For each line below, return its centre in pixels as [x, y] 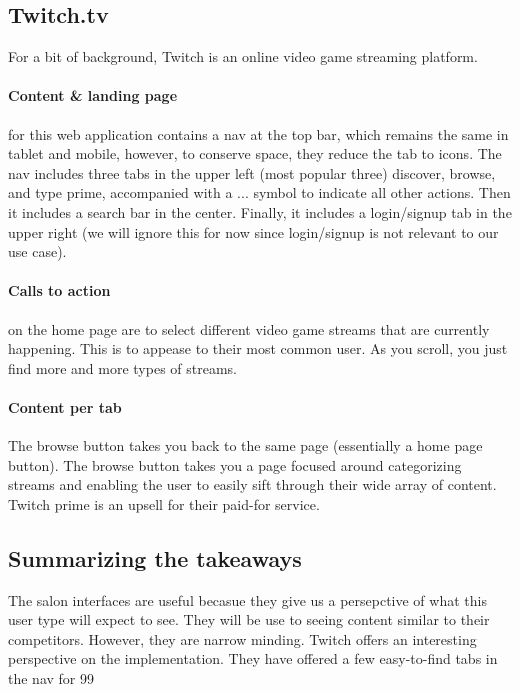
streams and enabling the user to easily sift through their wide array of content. [252, 484]
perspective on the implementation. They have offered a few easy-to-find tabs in [253, 658]
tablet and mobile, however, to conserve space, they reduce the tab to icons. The [255, 153]
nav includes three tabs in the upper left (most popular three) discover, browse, [252, 172]
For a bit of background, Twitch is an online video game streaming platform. [243, 56]
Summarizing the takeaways [155, 557]
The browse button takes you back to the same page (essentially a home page [245, 445]
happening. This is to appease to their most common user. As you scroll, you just [258, 348]
